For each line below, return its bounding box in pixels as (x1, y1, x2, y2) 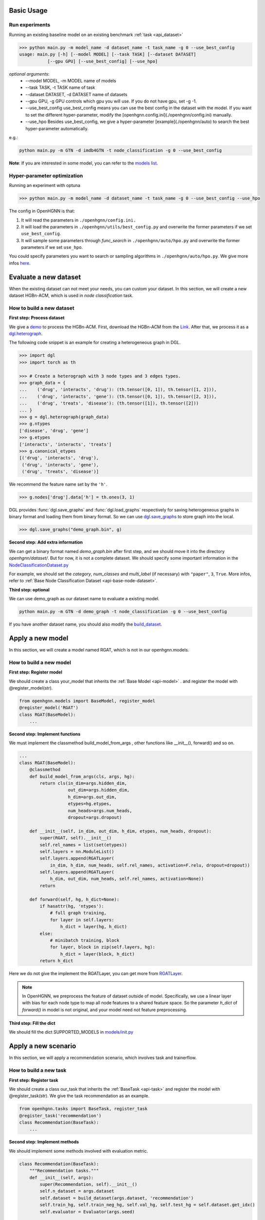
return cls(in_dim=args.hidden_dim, (39, 781, 127, 786)
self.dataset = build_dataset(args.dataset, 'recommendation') (39, 1195, 194, 1200)
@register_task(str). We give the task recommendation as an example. (9, 1093, 150, 1099)
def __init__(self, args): (29, 1175, 94, 1180)
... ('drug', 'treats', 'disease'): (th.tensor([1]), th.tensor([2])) (19, 401, 199, 406)
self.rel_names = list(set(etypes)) (39, 842, 127, 848)
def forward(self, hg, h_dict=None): (29, 896, 120, 902)
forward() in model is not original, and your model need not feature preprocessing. (22, 1007, 187, 1013)
